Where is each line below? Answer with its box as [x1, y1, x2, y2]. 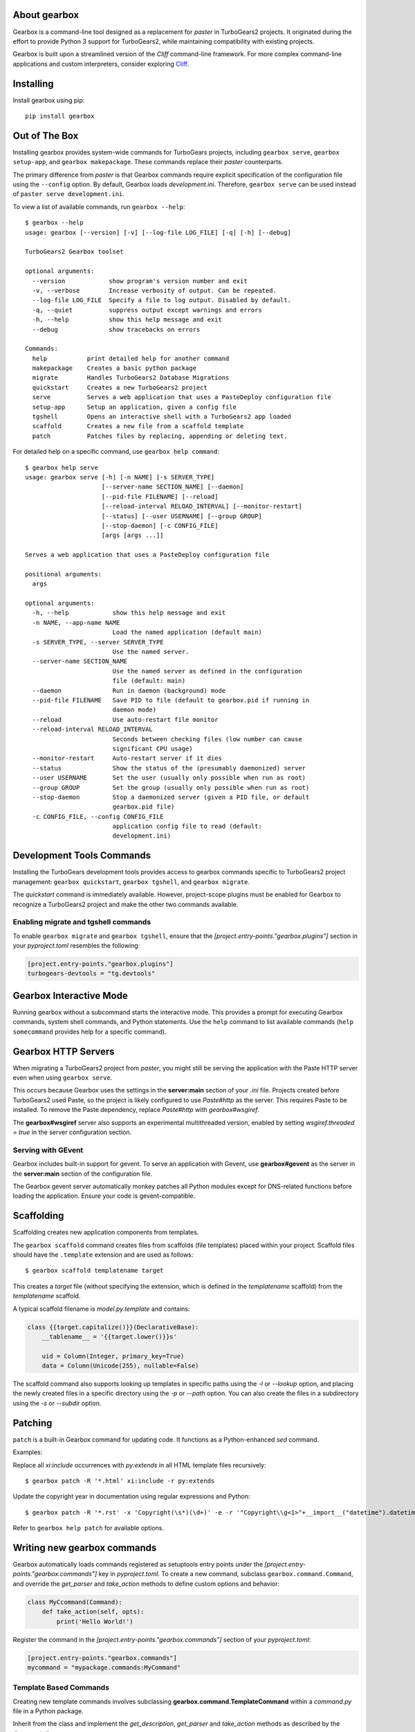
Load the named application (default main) [112, 628, 262, 637]
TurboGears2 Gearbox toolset [25, 248, 124, 256]
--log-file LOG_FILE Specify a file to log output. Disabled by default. [32, 297, 292, 304]
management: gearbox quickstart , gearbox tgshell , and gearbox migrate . [12, 877, 250, 886]
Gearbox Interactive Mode [12, 989, 128, 1001]
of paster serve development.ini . [12, 190, 124, 198]
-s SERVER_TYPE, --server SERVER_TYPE [32, 638, 164, 646]
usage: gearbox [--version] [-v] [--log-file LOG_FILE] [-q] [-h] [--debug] [25, 229, 292, 236]
